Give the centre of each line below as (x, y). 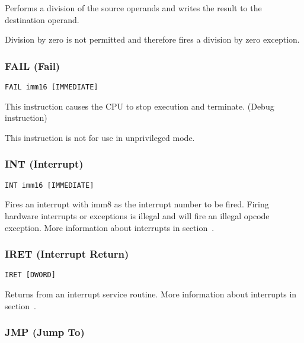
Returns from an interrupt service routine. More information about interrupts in (151, 294)
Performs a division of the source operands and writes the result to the (133, 8)
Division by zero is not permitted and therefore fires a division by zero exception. (152, 39)
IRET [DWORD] (30, 275)
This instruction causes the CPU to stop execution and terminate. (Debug (140, 106)
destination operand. (42, 19)
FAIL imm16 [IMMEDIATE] (52, 87)
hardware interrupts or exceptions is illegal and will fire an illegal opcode (137, 215)
